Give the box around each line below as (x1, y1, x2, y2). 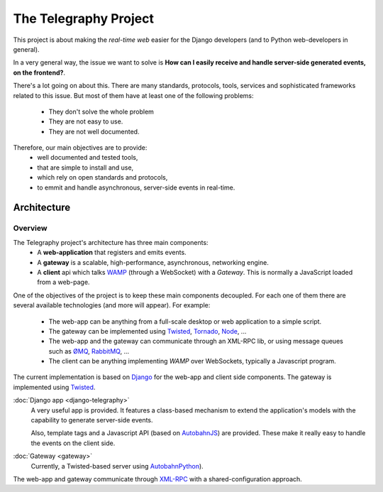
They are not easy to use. (48, 117, 123, 126)
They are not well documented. (48, 127, 140, 136)
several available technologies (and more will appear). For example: (13, 301, 211, 310)
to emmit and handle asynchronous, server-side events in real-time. (37, 183, 235, 192)
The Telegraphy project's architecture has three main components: (13, 238, 209, 246)
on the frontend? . (13, 68, 66, 77)
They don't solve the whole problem (48, 107, 154, 116)
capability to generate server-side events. (30, 416, 153, 425)
